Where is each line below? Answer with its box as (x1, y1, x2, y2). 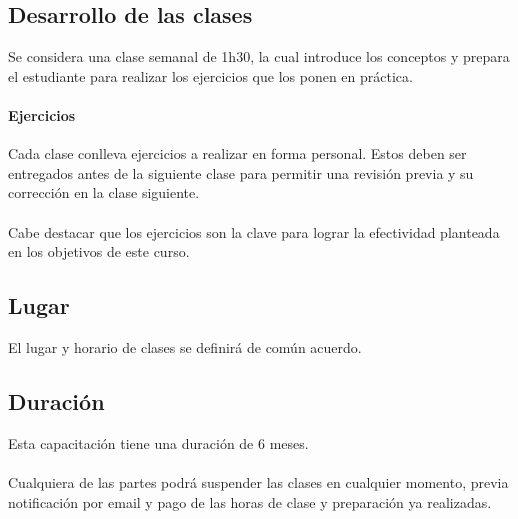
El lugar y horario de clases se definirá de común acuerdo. (8, 336, 362, 357)
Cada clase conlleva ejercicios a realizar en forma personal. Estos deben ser (8, 143, 467, 164)
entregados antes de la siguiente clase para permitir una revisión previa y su (8, 162, 474, 183)
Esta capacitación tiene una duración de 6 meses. (8, 432, 309, 453)
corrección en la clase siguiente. (8, 182, 200, 203)
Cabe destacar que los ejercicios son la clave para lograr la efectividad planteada (8, 221, 500, 242)
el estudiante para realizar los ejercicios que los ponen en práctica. (8, 65, 413, 86)
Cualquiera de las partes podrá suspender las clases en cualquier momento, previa (8, 471, 509, 492)
